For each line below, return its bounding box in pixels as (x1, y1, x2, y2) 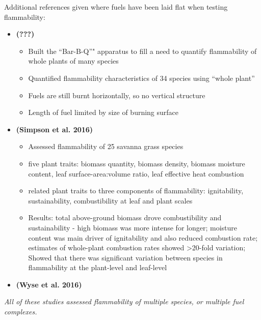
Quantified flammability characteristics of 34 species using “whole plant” (28, 72, 255, 83)
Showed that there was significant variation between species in (28, 252, 223, 263)
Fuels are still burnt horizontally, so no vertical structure (28, 90, 205, 100)
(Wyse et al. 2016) (16, 279, 82, 289)
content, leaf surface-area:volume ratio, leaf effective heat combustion (28, 168, 244, 179)
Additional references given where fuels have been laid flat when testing (4, 2, 228, 12)
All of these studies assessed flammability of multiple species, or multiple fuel (4, 296, 244, 307)
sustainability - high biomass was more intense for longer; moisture (28, 222, 237, 232)
